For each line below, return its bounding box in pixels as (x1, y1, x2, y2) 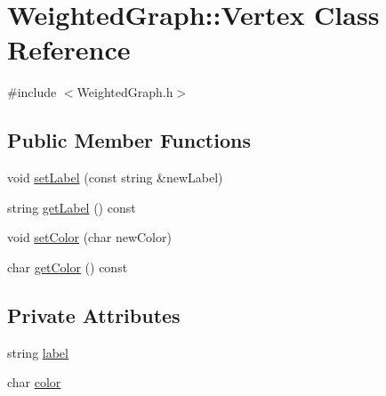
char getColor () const (7, 257, 128, 276)
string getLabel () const (7, 198, 136, 216)
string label (7, 343, 68, 361)
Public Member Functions (7, 126, 251, 154)
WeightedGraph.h (76, 83, 173, 101)
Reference (7, 31, 131, 68)
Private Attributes (7, 301, 181, 328)
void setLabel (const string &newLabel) (7, 168, 223, 187)
